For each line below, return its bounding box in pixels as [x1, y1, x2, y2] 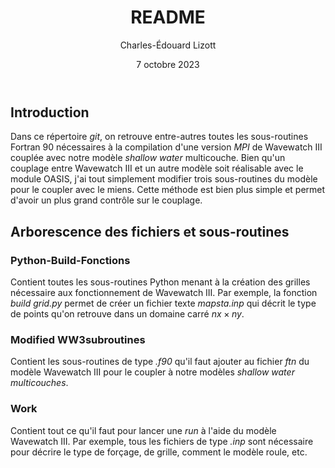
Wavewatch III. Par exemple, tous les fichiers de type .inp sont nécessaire [10, 435, 314, 447]
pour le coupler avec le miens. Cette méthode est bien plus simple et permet [10, 184, 326, 196]
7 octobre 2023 [136, 58, 200, 70]
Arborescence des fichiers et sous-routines [10, 223, 290, 240]
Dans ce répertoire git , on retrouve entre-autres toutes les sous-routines [10, 131, 309, 143]
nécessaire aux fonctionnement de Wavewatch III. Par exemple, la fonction [10, 287, 318, 299]
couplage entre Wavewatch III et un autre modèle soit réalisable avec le [10, 162, 304, 175]
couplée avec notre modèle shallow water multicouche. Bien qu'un [10, 152, 286, 164]
